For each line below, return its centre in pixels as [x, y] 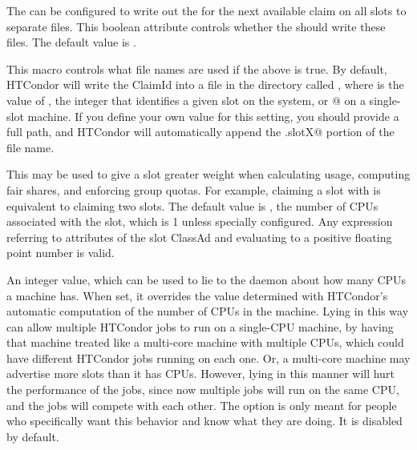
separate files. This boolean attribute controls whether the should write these [196, 26]
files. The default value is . [71, 42]
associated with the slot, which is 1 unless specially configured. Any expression [200, 221]
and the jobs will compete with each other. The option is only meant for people [202, 405]
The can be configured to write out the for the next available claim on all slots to [206, 10]
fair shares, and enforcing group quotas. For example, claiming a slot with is [194, 189]
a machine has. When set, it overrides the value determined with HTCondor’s [197, 295]
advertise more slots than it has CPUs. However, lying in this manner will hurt [200, 374]
